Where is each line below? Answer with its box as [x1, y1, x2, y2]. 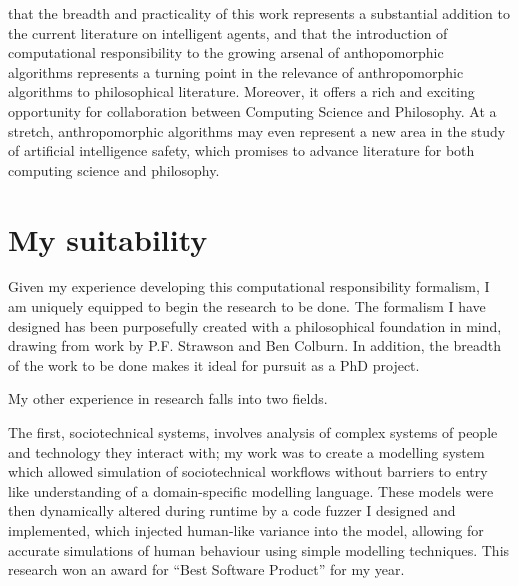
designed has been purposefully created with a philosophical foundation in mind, [8, 315, 502, 336]
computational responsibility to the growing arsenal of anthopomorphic [8, 42, 444, 63]
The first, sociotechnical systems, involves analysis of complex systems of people [8, 422, 498, 443]
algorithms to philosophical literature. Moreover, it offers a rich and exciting [8, 81, 475, 102]
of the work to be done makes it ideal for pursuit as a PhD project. [8, 354, 420, 375]
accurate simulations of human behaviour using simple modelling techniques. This [8, 539, 510, 560]
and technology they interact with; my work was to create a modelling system [8, 441, 485, 462]
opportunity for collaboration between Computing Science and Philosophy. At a [8, 100, 497, 121]
